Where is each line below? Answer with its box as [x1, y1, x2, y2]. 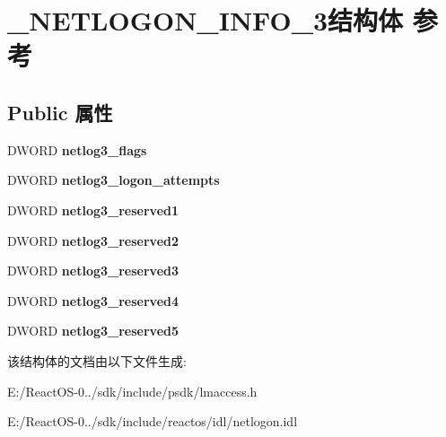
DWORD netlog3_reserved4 [7, 291, 179, 310]
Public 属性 [7, 98, 113, 126]
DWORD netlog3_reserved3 [7, 261, 179, 280]
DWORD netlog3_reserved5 [7, 321, 179, 340]
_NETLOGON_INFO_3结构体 [7, 2, 404, 39]
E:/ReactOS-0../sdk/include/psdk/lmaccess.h [7, 381, 258, 400]
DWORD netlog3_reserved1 [7, 200, 179, 219]
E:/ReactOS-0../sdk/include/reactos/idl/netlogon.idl [7, 412, 298, 431]
